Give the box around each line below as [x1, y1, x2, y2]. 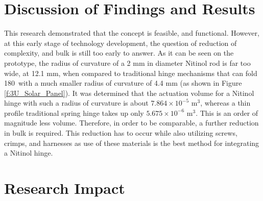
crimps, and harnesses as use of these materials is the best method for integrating [4, 137, 259, 148]
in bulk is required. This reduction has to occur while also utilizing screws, [4, 128, 237, 138]
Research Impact [4, 178, 125, 198]
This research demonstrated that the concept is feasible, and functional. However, [4, 28, 259, 38]
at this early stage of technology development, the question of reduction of [4, 37, 237, 48]
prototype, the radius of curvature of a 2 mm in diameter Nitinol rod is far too [4, 57, 251, 68]
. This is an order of [196, 107, 258, 118]
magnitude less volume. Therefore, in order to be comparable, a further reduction [4, 117, 259, 128]
